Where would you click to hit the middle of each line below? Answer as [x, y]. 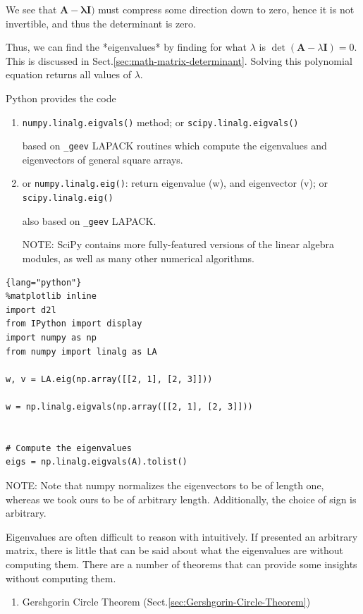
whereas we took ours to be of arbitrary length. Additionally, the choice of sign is [181, 499]
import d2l [31, 310]
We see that [31, 9]
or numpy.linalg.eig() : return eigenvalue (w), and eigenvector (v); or [175, 183]
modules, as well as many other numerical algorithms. [138, 258]
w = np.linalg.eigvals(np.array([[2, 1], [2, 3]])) [129, 406]
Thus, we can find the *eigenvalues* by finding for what [127, 47]
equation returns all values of [68, 74]
